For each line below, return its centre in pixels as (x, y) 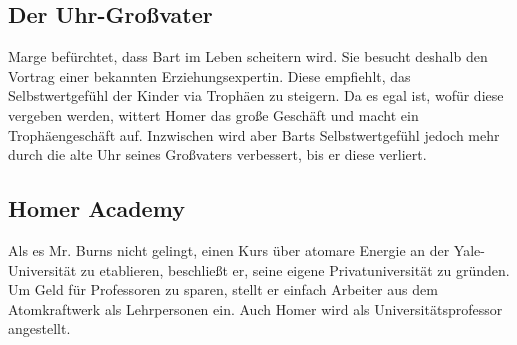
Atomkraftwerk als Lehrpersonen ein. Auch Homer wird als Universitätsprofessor (255, 308)
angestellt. (39, 328)
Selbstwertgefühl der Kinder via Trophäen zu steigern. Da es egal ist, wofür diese (256, 95)
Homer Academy (96, 208)
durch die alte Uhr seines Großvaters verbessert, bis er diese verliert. (217, 154)
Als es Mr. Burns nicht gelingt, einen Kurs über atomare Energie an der (229, 249)
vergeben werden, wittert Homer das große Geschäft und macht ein (213, 114)
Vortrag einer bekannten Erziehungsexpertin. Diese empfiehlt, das (209, 75)
